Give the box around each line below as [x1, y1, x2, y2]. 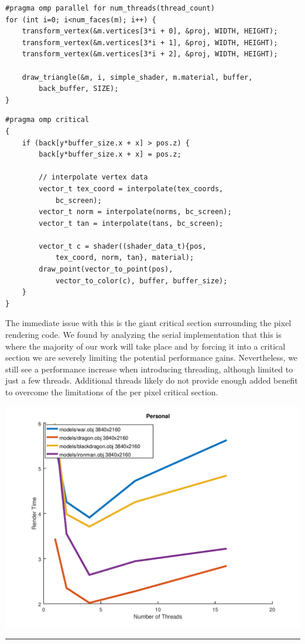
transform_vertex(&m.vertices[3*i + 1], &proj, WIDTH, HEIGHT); [22, 38, 278, 47]
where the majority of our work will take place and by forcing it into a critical [5, 340, 286, 352]
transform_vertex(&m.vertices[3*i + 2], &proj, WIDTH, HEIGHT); [22, 50, 278, 59]
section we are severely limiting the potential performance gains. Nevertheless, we [5, 351, 298, 364]
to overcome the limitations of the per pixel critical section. [5, 386, 218, 398]
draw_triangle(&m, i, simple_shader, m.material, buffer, [22, 73, 253, 82]
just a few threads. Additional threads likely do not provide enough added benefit [5, 374, 298, 387]
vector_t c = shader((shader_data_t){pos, [39, 242, 207, 250]
